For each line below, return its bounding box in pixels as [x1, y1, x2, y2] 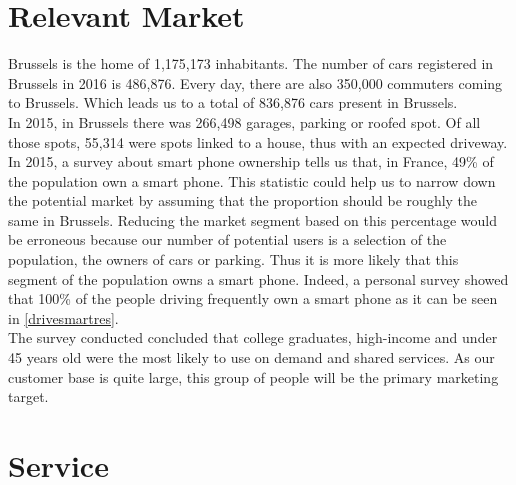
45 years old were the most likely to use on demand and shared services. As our [8, 347, 495, 368]
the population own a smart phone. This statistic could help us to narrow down [8, 170, 496, 191]
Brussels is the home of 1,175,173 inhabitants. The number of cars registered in [8, 53, 494, 74]
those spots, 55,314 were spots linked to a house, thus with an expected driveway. [8, 131, 508, 152]
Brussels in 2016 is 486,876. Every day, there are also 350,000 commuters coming [8, 72, 503, 93]
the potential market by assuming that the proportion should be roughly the [8, 190, 478, 211]
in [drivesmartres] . [8, 307, 119, 328]
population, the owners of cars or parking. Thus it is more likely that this [8, 249, 459, 270]
